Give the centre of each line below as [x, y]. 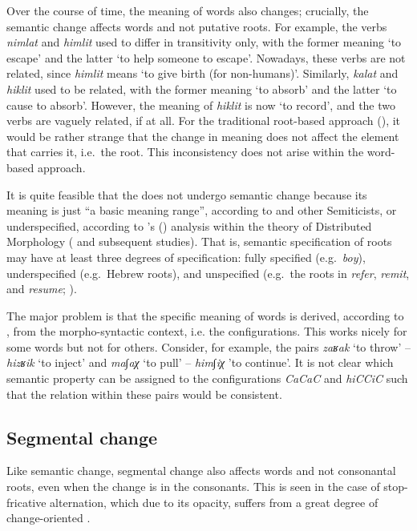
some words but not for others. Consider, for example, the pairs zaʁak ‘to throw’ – [209, 346]
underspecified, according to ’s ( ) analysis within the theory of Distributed [189, 225]
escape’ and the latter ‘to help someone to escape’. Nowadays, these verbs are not [206, 57]
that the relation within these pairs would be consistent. [144, 394]
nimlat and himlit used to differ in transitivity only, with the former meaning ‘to [204, 42]
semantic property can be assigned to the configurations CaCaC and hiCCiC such [207, 378]
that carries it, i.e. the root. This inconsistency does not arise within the [185, 152]
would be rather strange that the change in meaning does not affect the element [203, 136]
